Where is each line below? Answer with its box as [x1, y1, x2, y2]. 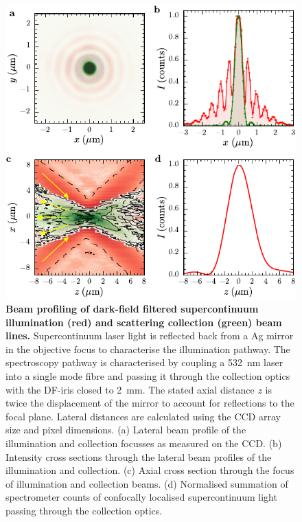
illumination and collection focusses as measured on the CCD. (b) [5, 435, 282, 450]
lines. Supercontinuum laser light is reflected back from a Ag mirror [5, 328, 294, 343]
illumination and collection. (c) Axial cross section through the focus [5, 463, 294, 477]
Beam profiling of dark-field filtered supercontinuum [5, 302, 259, 316]
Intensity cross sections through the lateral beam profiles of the [5, 449, 272, 464]
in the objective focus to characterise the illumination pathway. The [5, 341, 290, 356]
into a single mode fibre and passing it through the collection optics [5, 369, 290, 383]
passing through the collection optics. [5, 503, 163, 517]
